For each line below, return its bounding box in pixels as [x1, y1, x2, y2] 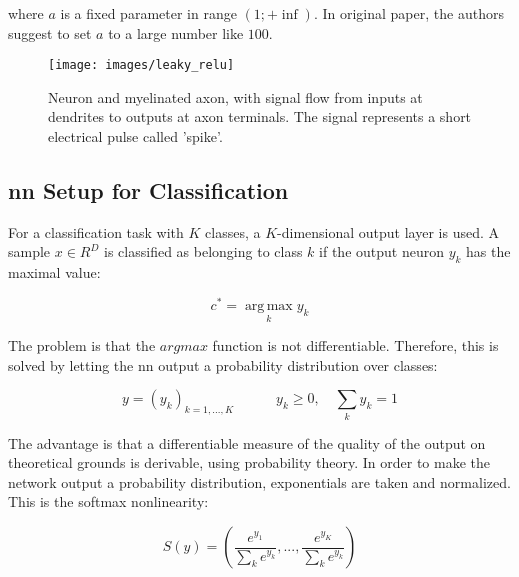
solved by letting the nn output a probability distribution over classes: [8, 354, 438, 375]
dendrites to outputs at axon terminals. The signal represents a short [48, 106, 472, 127]
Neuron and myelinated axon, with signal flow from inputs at [48, 86, 423, 107]
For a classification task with [8, 221, 184, 242]
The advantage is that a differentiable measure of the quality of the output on [8, 432, 486, 453]
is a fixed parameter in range [60, 3, 237, 23]
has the [466, 241, 511, 262]
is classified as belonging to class [104, 241, 303, 262]
